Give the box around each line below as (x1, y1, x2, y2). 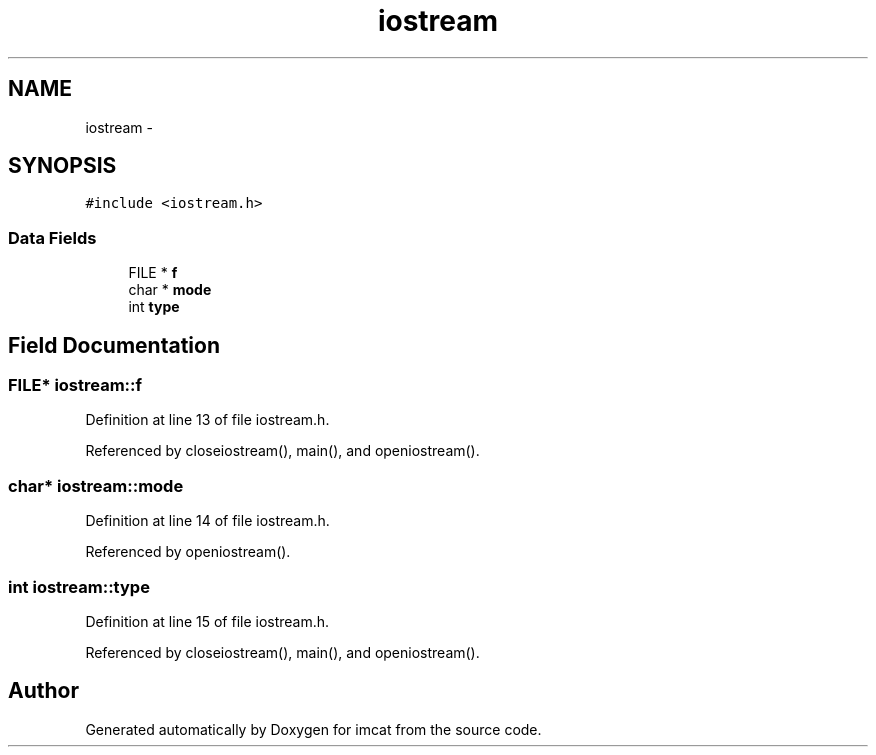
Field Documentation (8, 332, 220, 358)
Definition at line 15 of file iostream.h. (85, 612, 330, 630)
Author (8, 678, 79, 704)
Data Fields (8, 227, 97, 248)
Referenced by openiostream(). (85, 543, 291, 561)
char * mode (128, 281, 212, 299)
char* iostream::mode (8, 475, 184, 496)
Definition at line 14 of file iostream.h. (85, 512, 330, 530)
